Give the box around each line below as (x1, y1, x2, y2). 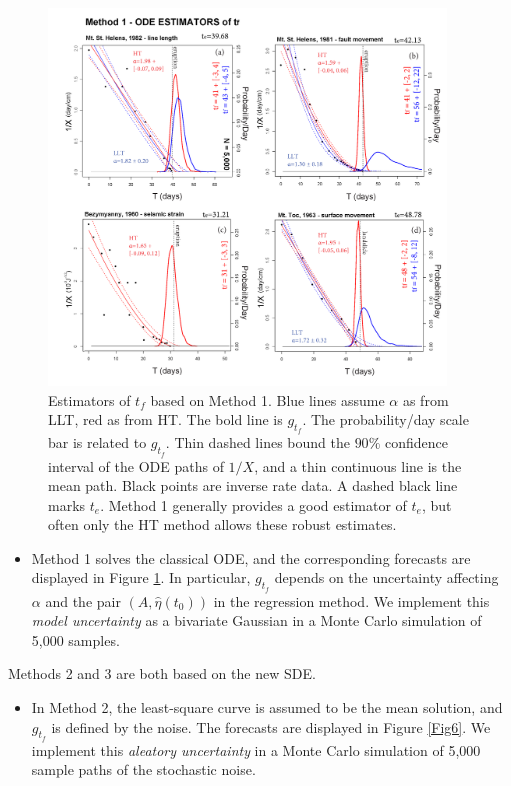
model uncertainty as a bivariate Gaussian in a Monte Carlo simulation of (31, 610, 482, 631)
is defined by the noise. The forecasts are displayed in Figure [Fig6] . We (51, 716, 491, 737)
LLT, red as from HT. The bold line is (48, 409, 283, 430)
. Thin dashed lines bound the (165, 432, 350, 453)
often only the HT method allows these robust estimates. (48, 514, 397, 535)
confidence (384, 432, 448, 453)
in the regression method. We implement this (213, 590, 490, 611)
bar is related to (48, 432, 147, 453)
